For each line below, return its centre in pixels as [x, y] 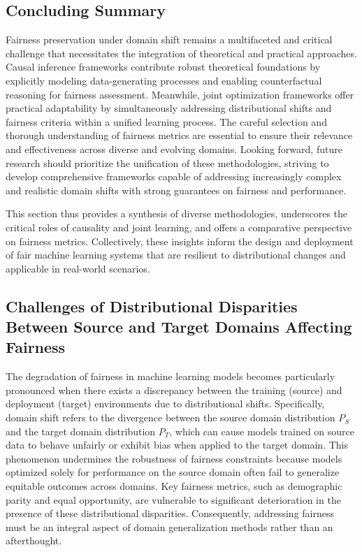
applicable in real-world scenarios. [78, 268]
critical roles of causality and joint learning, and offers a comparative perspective [179, 227]
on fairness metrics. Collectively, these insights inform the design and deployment [180, 241]
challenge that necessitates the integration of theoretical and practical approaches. [181, 53]
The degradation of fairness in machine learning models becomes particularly [171, 376]
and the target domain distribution [81, 431]
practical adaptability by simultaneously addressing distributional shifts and [169, 108]
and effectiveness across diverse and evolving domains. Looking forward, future [174, 148]
